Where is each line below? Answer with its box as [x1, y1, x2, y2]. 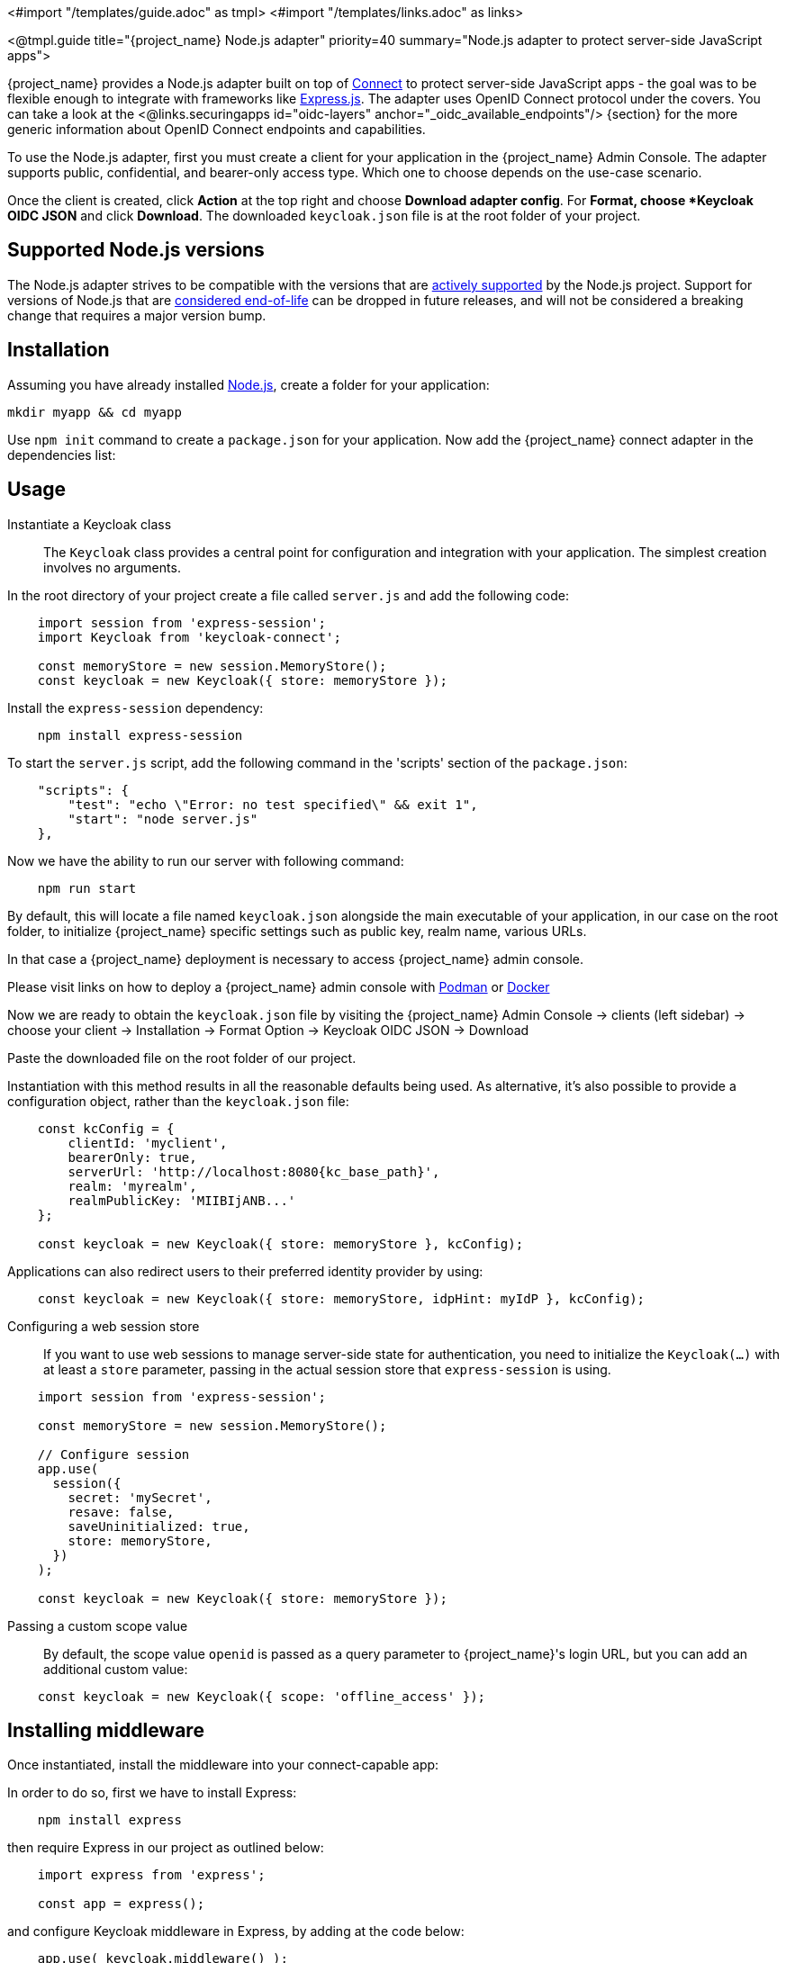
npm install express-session [37, 727, 243, 743]
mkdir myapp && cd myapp [7, 404, 182, 419]
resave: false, [68, 1504, 175, 1519]
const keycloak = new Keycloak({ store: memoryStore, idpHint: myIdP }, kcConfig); [37, 1291, 646, 1306]
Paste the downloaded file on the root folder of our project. [7, 1049, 357, 1066]
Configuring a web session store [7, 1318, 200, 1334]
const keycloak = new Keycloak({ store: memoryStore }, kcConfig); [37, 1236, 524, 1251]
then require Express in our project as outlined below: [7, 1840, 324, 1856]
